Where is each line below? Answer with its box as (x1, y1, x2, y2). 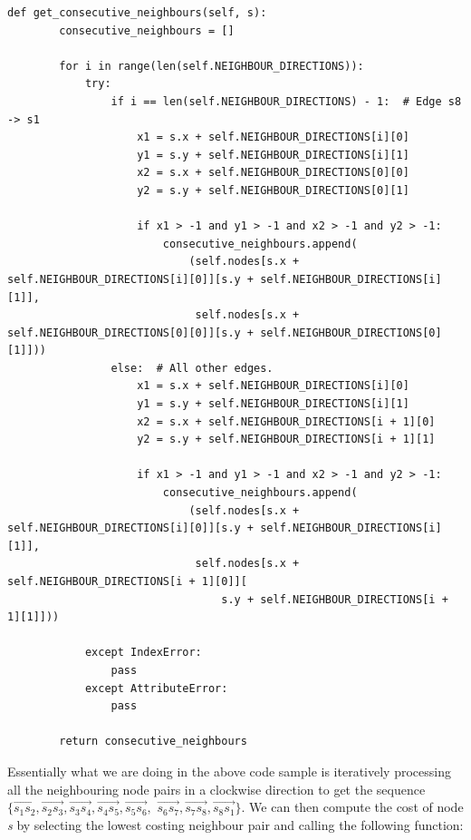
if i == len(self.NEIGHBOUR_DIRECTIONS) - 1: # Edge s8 (111, 94, 462, 108)
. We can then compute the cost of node (241, 797, 464, 816)
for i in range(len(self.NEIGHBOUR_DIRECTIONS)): (59, 59, 364, 73)
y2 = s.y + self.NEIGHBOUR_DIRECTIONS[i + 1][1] (137, 433, 436, 446)
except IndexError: (84, 646, 202, 659)
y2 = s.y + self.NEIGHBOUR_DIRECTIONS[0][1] (137, 183, 409, 197)
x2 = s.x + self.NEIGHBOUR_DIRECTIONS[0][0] (137, 166, 409, 180)
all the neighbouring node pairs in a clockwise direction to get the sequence (7, 779, 426, 798)
